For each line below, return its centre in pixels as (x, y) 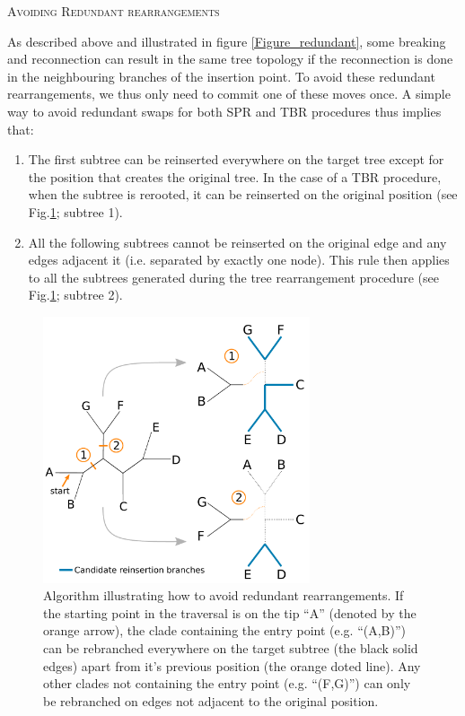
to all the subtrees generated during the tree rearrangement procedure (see (233, 277)
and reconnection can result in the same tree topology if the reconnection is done (230, 59)
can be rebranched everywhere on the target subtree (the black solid (231, 648)
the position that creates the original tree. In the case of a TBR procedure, (235, 176)
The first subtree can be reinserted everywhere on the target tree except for (236, 159)
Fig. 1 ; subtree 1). (75, 211)
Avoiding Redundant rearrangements (114, 11)
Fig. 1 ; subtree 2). (75, 295)
